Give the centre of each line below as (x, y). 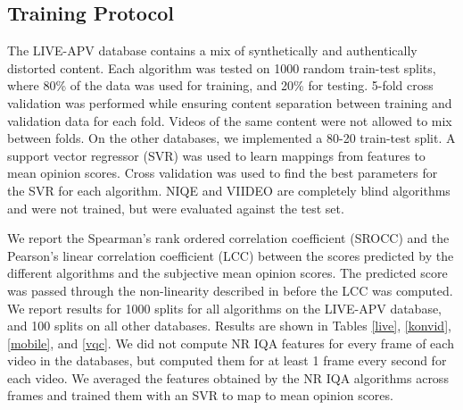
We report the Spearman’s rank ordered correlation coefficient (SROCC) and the (228, 238)
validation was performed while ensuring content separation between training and (230, 102)
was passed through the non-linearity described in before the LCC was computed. (230, 290)
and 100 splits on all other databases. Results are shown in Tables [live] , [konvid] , (229, 326)
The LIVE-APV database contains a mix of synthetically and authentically (212, 50)
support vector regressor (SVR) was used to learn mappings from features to (216, 155)
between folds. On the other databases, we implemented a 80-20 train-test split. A (231, 138)
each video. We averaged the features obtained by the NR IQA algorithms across (228, 377)
